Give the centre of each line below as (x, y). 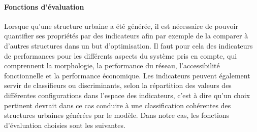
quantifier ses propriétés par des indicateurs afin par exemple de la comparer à (126, 36)
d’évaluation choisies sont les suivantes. (65, 125)
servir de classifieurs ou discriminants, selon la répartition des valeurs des (118, 85)
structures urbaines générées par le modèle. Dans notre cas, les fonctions (117, 115)
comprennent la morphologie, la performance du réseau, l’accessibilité (112, 65)
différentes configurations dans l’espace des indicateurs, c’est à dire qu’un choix (127, 95)
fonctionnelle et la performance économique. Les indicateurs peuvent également (127, 75)
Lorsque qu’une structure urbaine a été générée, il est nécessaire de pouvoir (121, 26)
